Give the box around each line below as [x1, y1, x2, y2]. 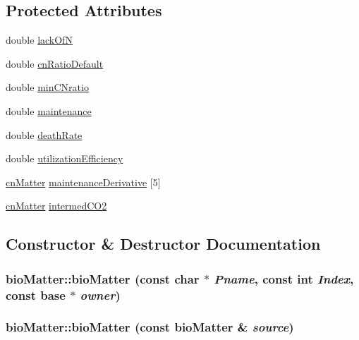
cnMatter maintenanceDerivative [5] [6, 174, 161, 189]
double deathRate [6, 127, 83, 142]
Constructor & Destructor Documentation [6, 233, 321, 255]
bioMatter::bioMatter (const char [6, 269, 200, 287]
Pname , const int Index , [214, 269, 354, 287]
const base [6, 286, 66, 303]
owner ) [80, 286, 121, 303]
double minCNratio [6, 80, 89, 95]
